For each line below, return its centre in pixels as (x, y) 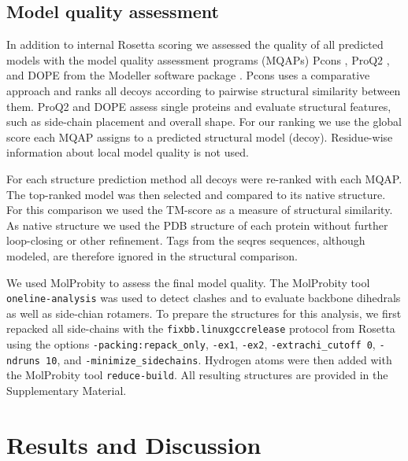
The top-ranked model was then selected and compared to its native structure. (196, 194)
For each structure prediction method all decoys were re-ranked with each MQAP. (204, 178)
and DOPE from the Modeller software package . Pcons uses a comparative (188, 75)
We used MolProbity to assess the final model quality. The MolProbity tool (188, 282)
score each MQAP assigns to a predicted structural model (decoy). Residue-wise (200, 136)
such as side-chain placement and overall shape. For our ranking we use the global (204, 122)
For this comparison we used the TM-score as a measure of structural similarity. (200, 210)
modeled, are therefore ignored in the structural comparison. (152, 255)
